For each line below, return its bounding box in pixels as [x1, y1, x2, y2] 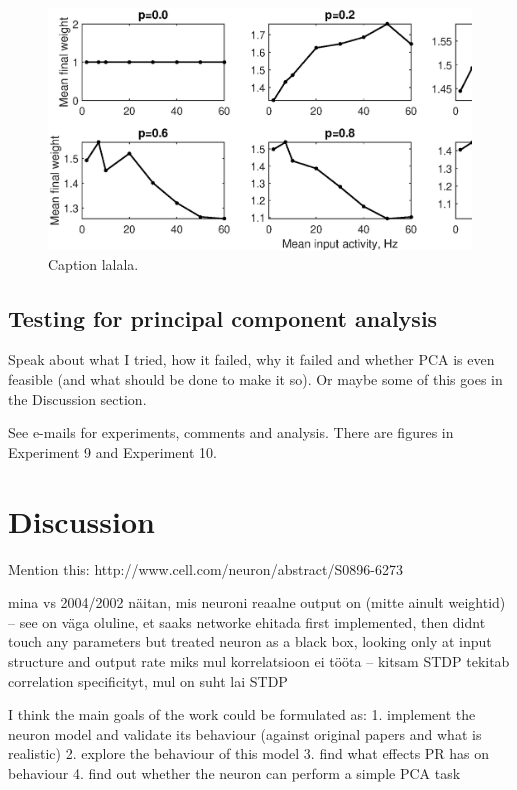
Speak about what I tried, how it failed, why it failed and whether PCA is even [8, 349, 495, 370]
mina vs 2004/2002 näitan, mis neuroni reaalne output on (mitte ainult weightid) [8, 592, 506, 613]
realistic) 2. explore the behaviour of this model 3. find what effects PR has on [8, 743, 490, 764]
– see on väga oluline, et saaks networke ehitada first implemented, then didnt [8, 611, 486, 632]
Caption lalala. [48, 253, 139, 274]
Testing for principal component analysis [8, 302, 438, 333]
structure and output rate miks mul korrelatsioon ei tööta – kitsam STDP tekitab [8, 650, 510, 671]
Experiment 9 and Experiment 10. [8, 441, 217, 462]
